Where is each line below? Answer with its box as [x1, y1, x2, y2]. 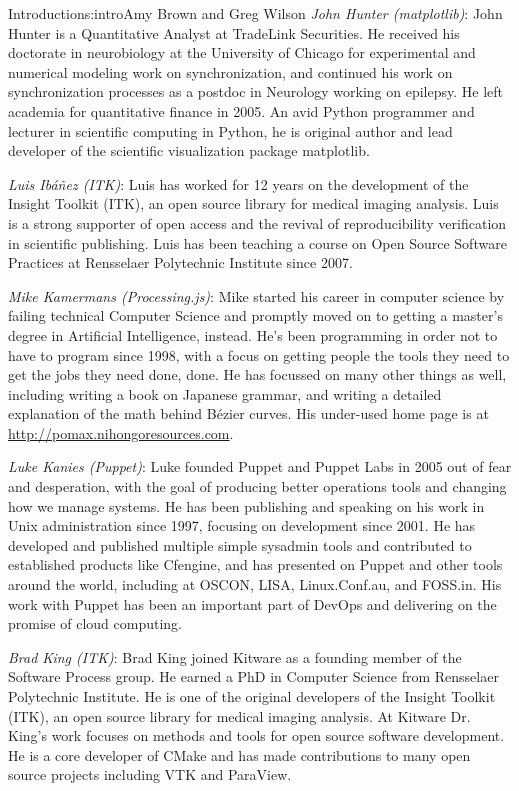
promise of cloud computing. [8, 613, 182, 634]
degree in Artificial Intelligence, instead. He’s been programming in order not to [8, 324, 498, 345]
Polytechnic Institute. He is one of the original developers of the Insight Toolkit [8, 686, 496, 706]
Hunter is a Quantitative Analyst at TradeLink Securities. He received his [8, 22, 460, 43]
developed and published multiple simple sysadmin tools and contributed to [8, 534, 472, 555]
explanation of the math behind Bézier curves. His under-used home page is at [8, 403, 489, 424]
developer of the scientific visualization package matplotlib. [8, 140, 370, 161]
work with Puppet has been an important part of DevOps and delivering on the [8, 593, 497, 614]
